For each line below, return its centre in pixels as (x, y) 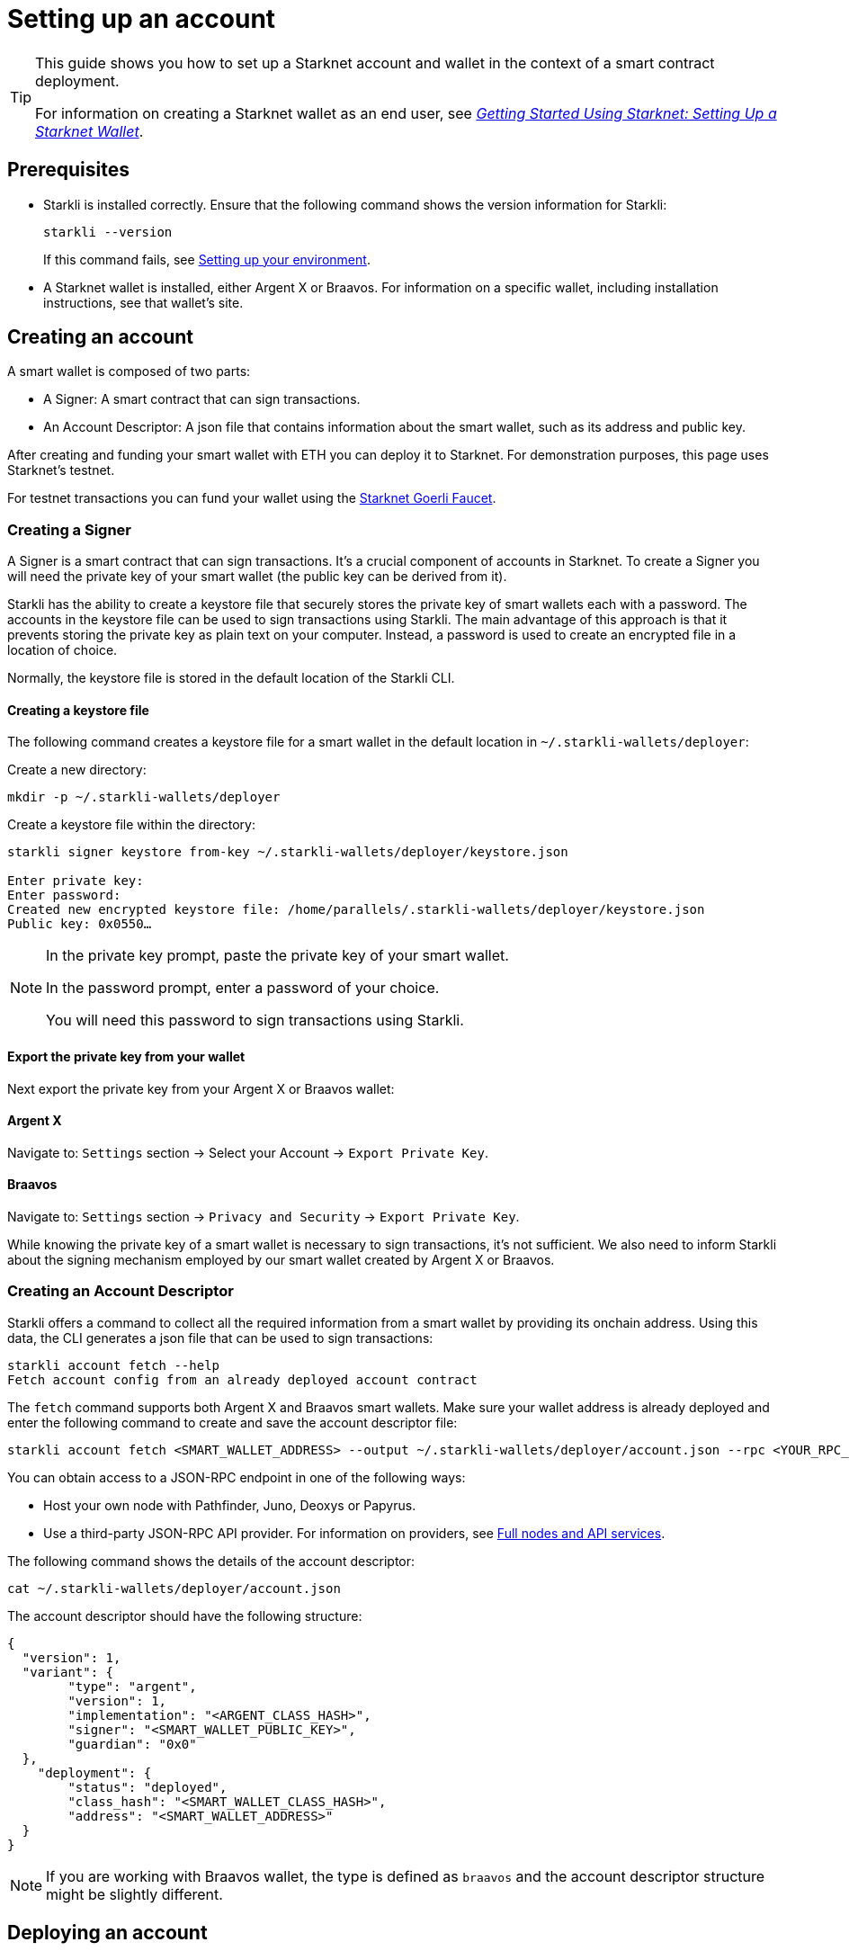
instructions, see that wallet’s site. (143, 302)
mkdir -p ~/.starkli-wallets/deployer (144, 797)
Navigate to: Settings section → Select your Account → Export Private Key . (248, 1152)
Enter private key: (76, 881)
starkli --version (108, 232)
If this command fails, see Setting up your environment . (207, 259)
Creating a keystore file (78, 710)
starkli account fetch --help (114, 1365)
